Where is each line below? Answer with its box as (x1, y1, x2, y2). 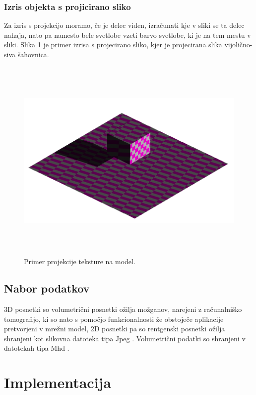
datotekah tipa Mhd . (4, 343, 69, 353)
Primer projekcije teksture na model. (24, 256, 135, 267)
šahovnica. (17, 49, 49, 59)
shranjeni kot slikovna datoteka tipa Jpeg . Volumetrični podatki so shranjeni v (4, 333, 246, 343)
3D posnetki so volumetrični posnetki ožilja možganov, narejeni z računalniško (4, 303, 242, 314)
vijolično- (224, 39, 253, 50)
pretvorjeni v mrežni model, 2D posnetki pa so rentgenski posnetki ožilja (4, 323, 225, 334)
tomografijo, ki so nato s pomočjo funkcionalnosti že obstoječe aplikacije (4, 313, 224, 324)
